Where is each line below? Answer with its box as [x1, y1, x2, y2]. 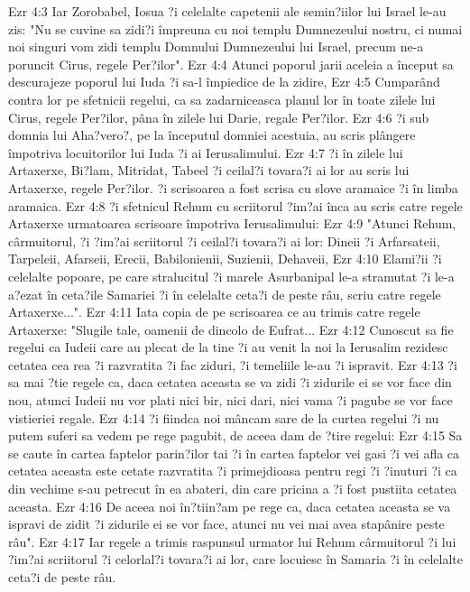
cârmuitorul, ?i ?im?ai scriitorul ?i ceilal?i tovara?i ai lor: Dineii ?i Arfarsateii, [8, 231, 440, 250]
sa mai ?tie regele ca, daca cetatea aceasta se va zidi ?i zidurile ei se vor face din [8, 373, 452, 392]
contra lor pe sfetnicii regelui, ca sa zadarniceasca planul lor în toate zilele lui [8, 89, 436, 108]
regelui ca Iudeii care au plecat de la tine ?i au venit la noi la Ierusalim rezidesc [8, 338, 448, 356]
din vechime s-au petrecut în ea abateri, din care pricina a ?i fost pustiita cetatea [8, 479, 457, 498]
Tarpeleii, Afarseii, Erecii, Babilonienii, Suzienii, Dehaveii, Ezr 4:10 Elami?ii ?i [8, 249, 442, 268]
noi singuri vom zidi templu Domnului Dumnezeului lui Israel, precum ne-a [8, 37, 424, 56]
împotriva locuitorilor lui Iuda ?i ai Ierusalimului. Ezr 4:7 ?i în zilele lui [8, 143, 403, 162]
